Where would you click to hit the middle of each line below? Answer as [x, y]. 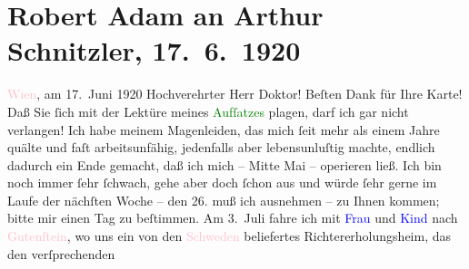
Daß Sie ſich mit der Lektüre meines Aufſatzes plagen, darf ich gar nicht [208, 111]
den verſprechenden [61, 253]
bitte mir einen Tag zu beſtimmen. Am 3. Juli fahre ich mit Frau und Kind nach [233, 218]
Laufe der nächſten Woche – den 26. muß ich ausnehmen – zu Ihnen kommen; [224, 200]
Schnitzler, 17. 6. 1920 [154, 50]
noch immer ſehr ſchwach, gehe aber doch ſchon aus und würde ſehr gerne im [222, 183]
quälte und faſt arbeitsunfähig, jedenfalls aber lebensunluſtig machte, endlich [221, 147]
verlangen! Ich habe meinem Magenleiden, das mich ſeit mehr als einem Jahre [224, 129]
